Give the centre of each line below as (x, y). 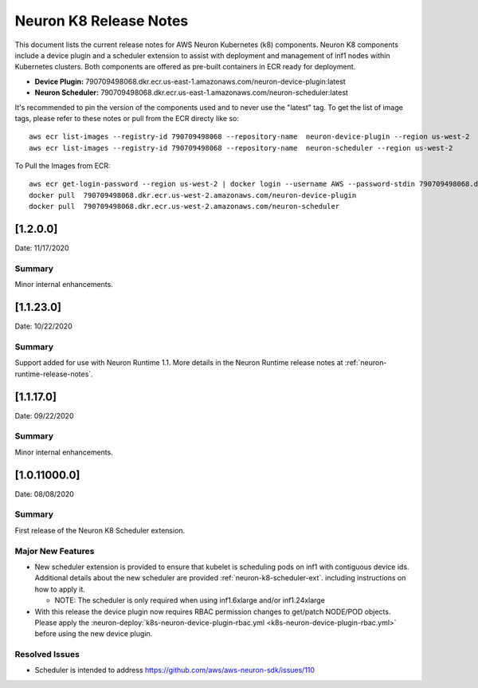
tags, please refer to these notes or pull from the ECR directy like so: (127, 118)
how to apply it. (60, 589)
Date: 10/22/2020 (43, 326)
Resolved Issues (47, 655)
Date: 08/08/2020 (45, 493)
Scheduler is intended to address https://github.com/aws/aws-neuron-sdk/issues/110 (174, 670)
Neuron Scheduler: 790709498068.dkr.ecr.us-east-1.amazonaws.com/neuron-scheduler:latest (191, 92)
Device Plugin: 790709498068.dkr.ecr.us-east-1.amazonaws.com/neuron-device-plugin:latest (190, 81)
